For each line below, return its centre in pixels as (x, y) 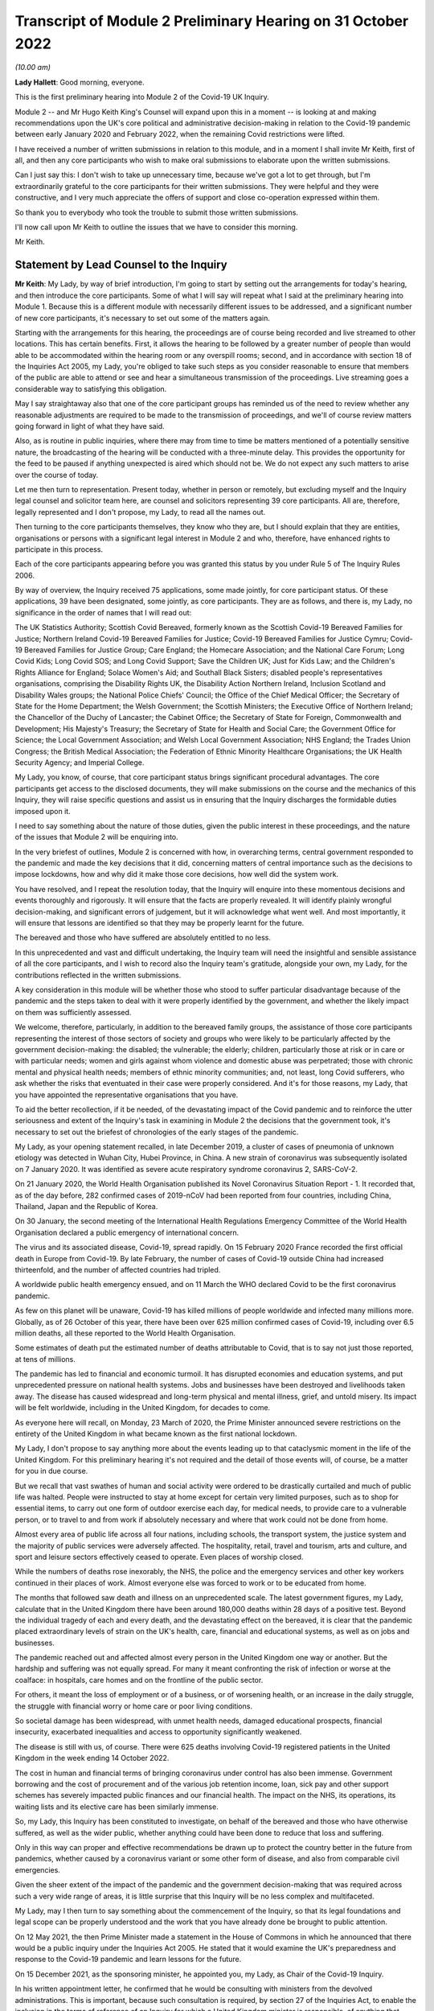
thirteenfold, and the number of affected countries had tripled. (118, 1269)
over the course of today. (57, 475)
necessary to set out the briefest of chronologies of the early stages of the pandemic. (157, 1132)
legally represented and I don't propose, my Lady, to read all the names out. (140, 512)
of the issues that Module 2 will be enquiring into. (96, 837)
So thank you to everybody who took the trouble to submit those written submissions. (157, 212)
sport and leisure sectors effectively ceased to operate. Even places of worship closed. (159, 1557)
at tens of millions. (45, 1359)
